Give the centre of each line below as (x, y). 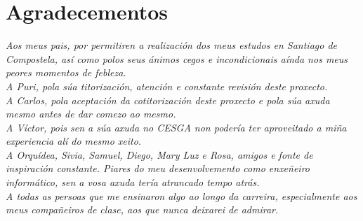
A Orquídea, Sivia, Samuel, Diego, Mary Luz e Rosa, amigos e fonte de (159, 154)
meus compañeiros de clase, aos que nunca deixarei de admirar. (142, 209)
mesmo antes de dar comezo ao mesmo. (91, 114)
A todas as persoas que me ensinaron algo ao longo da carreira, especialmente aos (181, 195)
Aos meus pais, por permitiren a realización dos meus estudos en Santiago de (172, 45)
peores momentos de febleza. (66, 72)
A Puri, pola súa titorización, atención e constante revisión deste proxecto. (167, 86)
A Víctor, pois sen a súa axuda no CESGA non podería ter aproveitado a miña (176, 127)
